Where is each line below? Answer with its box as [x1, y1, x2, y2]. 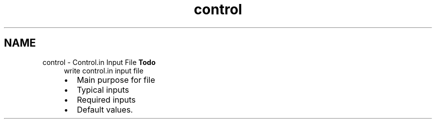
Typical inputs [77, 84, 129, 95]
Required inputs [77, 94, 136, 105]
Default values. [77, 104, 133, 115]
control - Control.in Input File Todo [42, 58, 156, 66]
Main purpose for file [77, 74, 155, 85]
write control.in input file [64, 66, 144, 75]
